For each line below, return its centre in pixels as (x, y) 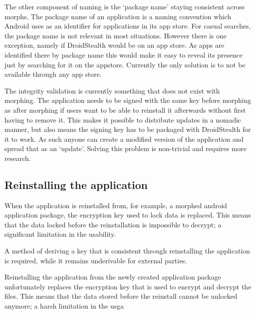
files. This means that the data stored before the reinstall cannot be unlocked (121, 296)
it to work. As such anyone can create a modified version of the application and (124, 139)
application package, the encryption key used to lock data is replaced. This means (128, 215)
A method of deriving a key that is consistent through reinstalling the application (127, 251)
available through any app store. (53, 74)
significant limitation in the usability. (60, 234)
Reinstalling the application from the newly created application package (113, 277)
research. (18, 158)
